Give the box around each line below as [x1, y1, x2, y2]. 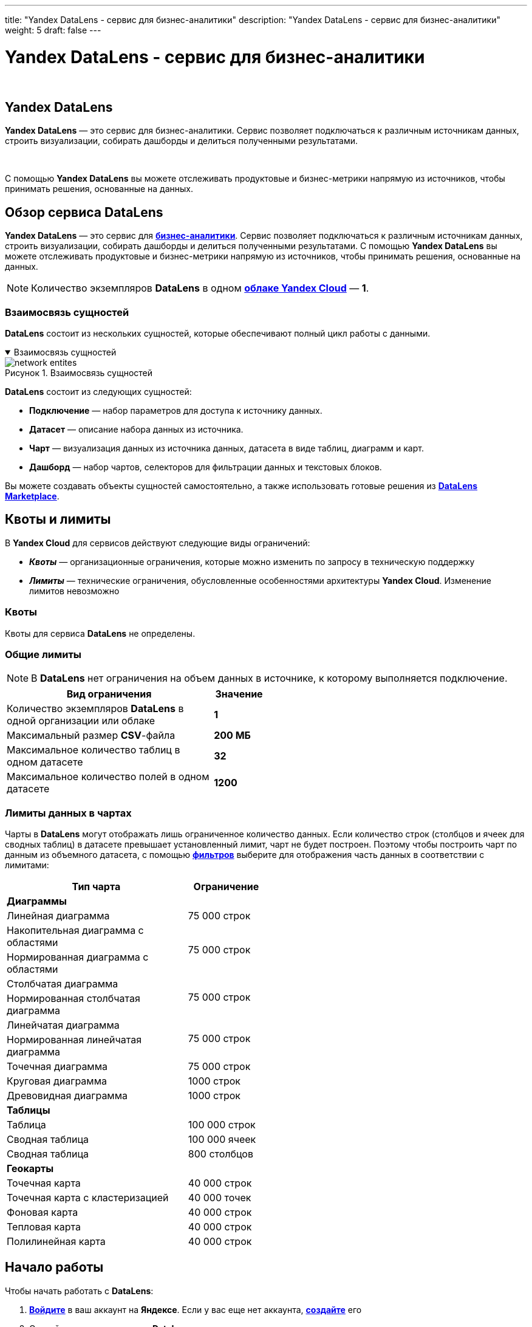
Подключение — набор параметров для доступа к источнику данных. [29, 405, 322, 416]
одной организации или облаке [7, 715, 155, 727]
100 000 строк [188, 1119, 256, 1131]
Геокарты [7, 1162, 54, 1175]
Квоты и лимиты [5, 512, 111, 527]
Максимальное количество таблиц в [7, 744, 180, 756]
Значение [215, 688, 263, 701]
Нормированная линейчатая [7, 1034, 142, 1046]
